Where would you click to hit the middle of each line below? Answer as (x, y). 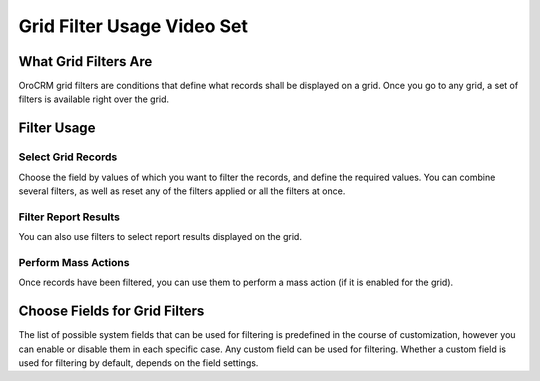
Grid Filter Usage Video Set (133, 26)
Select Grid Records (68, 157)
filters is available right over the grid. (94, 99)
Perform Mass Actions (74, 262)
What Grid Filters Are (85, 61)
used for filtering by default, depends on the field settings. (138, 362)
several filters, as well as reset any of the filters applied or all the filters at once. (182, 191)
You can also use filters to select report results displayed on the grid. (160, 237)
